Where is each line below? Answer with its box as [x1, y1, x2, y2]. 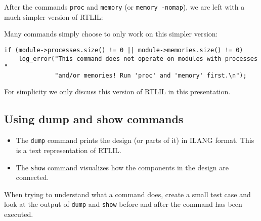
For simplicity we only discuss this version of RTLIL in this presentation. [4, 86, 231, 97]
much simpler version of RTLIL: [4, 11, 103, 22]
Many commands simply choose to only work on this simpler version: [4, 28, 218, 39]
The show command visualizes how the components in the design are [16, 162, 229, 172]
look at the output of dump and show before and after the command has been [4, 199, 242, 209]
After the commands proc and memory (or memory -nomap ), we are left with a [4, 2, 245, 12]
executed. [4, 209, 33, 219]
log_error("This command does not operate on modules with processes [18, 55, 258, 62]
